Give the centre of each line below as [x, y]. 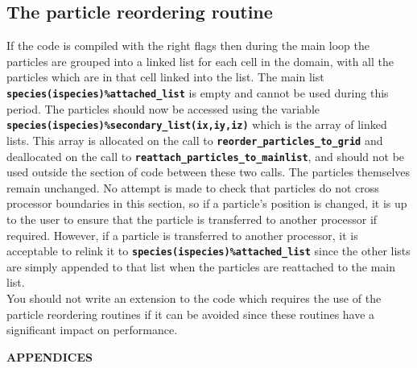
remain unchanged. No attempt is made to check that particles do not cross [193, 187]
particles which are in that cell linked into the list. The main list [165, 77]
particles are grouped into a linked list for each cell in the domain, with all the [200, 61]
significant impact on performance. [92, 330]
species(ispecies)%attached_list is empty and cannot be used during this [198, 92]
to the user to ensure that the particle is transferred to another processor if [192, 219]
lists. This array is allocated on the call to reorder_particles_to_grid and [195, 140]
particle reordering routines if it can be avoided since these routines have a [191, 314]
